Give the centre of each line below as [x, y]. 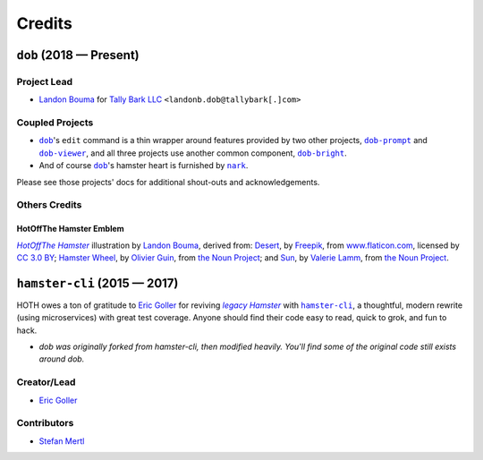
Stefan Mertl [62, 441]
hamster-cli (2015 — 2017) [97, 283]
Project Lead [45, 81]
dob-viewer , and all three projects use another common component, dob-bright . [193, 153]
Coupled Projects [55, 123]
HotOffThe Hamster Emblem [70, 229]
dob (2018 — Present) [78, 55]
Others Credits [49, 205]
